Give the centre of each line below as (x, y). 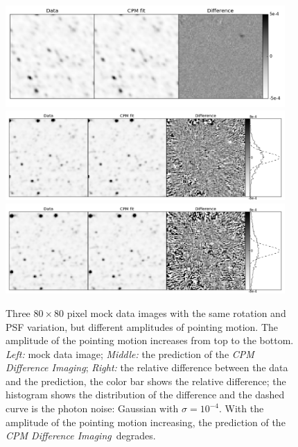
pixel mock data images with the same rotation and (176, 312)
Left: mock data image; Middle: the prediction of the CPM (130, 353)
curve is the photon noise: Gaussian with (92, 408)
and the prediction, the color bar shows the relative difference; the (146, 381)
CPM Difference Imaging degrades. (81, 436)
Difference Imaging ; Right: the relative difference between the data (147, 367)
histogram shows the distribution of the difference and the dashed (145, 395)
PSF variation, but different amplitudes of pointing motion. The (142, 326)
